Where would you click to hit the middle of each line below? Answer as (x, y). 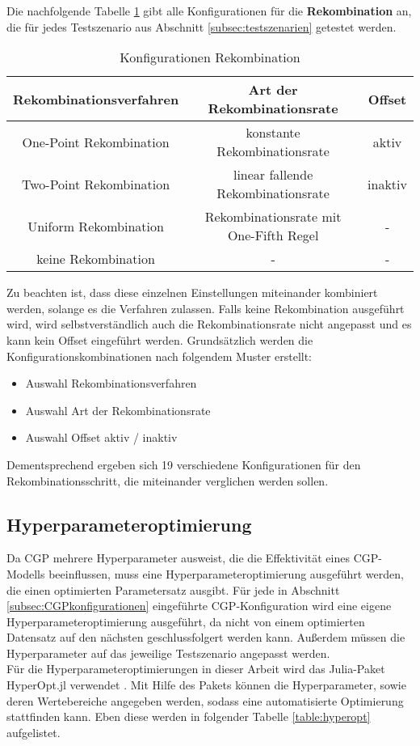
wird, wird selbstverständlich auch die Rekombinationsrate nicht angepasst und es (209, 324)
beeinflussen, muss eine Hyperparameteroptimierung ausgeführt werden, (226, 573)
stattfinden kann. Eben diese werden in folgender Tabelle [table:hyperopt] (189, 716)
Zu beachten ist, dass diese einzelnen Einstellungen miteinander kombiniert (192, 292)
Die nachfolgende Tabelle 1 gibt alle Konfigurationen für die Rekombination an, (209, 11)
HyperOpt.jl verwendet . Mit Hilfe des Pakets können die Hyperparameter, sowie (206, 685)
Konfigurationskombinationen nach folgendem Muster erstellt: (159, 356)
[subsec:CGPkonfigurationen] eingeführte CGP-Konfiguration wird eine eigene (199, 606)
